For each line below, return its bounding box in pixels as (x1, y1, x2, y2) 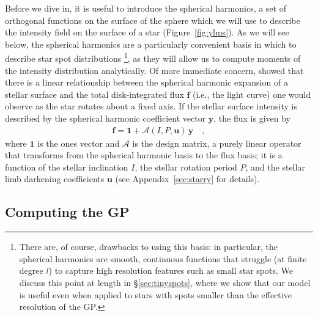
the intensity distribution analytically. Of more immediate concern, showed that (5, 64, 304, 76)
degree (19, 264, 43, 277)
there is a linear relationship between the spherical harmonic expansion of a (5, 76, 288, 89)
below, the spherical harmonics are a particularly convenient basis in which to (5, 37, 297, 50)
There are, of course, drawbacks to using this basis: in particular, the (19, 240, 278, 253)
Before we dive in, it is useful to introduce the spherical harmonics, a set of (5, 2, 286, 14)
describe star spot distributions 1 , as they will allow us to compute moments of (5, 50, 301, 65)
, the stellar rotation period (135, 160, 237, 173)
